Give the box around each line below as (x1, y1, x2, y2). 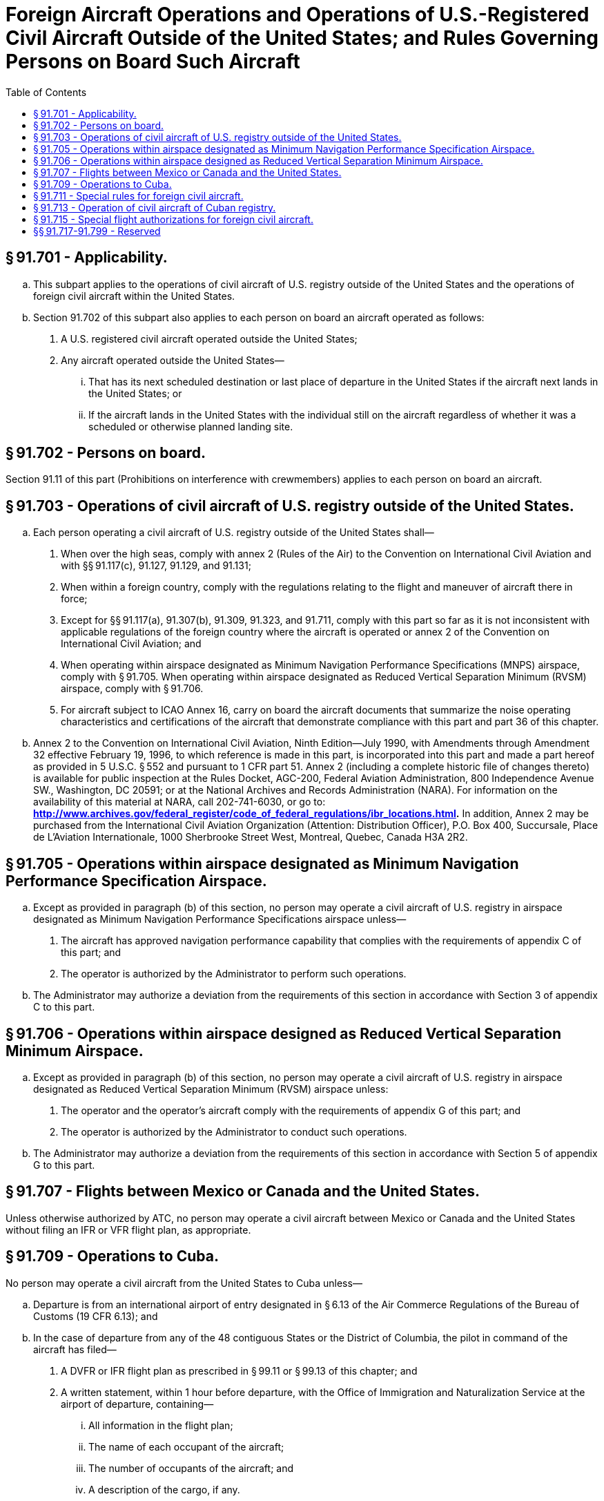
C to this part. (33, 1001, 95, 1013)
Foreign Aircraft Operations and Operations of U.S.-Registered (6, 3, 590, 26)
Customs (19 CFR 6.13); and (33, 1310, 158, 1322)
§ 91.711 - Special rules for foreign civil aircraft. (33, 189, 244, 202)
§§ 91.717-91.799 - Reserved (33, 224, 161, 237)
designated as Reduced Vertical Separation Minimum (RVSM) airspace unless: (33, 1082, 389, 1095)
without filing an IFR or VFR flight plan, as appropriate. (6, 1223, 251, 1236)
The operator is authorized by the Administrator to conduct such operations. (61, 1125, 407, 1138)
